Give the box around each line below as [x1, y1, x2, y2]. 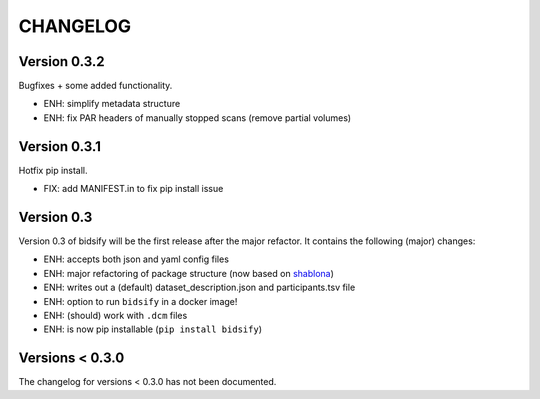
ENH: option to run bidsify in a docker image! [43, 295, 238, 307]
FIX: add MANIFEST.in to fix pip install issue [43, 183, 224, 195]
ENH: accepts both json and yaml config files [43, 253, 230, 265]
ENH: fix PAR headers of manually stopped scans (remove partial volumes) [43, 111, 352, 124]
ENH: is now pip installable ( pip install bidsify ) [43, 323, 262, 335]
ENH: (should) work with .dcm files [43, 310, 188, 321]
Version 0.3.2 [18, 53, 105, 70]
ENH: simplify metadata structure [43, 98, 181, 110]
